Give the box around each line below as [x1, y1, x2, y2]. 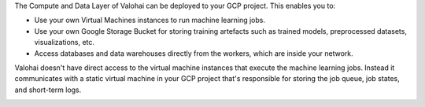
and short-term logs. [14, 85, 82, 94]
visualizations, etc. [34, 38, 94, 47]
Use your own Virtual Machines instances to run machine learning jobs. [34, 16, 266, 25]
